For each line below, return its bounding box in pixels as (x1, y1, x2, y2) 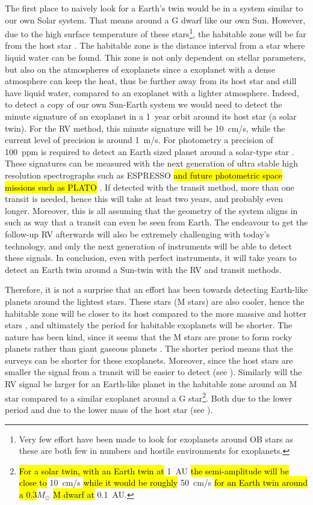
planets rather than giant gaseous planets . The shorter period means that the (5, 342, 293, 355)
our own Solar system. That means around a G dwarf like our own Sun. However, (5, 13, 306, 26)
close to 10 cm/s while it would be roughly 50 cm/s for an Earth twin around (19, 476, 308, 489)
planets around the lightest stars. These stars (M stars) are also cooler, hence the (5, 295, 305, 307)
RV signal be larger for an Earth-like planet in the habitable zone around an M (5, 378, 297, 390)
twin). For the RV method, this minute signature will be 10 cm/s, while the (5, 121, 285, 134)
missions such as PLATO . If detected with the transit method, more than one (5, 180, 294, 193)
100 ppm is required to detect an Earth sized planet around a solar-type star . (5, 145, 294, 158)
